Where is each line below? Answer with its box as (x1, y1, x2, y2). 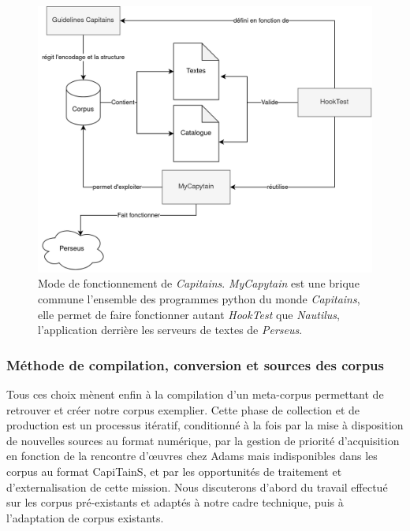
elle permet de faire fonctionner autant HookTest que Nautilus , (38, 306, 340, 322)
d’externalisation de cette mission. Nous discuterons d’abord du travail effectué (6, 478, 388, 495)
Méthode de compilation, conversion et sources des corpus (6, 355, 385, 374)
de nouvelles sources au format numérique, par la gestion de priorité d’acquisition (6, 432, 400, 448)
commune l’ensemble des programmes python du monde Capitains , (38, 291, 360, 307)
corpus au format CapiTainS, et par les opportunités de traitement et (6, 463, 342, 480)
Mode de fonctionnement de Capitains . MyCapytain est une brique (38, 275, 360, 291)
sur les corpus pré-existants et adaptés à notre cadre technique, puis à (6, 494, 344, 511)
